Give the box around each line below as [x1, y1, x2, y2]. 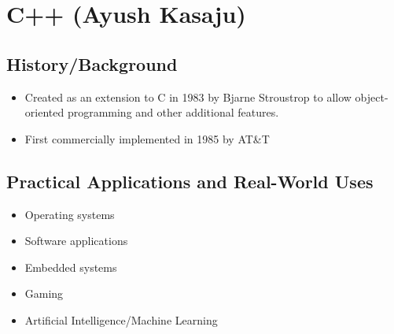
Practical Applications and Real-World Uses [6, 169, 374, 193]
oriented [24, 104, 64, 121]
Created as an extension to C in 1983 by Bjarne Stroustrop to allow [24, 88, 352, 105]
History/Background [6, 51, 178, 76]
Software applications [24, 232, 128, 249]
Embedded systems [24, 258, 117, 275]
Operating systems [24, 206, 115, 222]
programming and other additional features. [67, 104, 279, 121]
